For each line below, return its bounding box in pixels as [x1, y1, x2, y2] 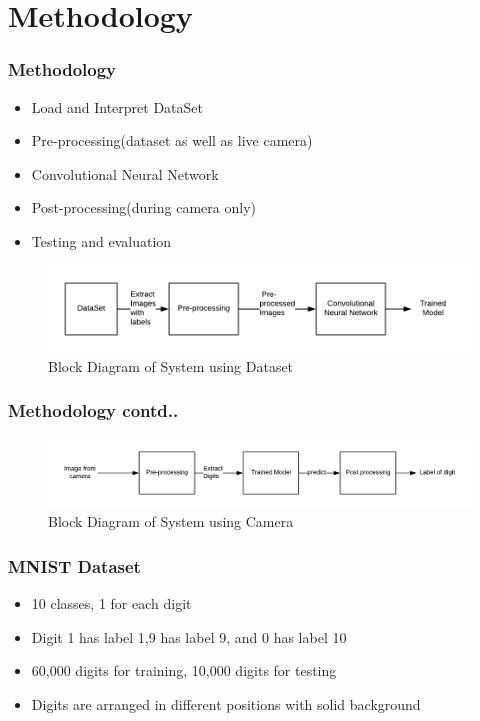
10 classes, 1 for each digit [31, 593, 192, 614]
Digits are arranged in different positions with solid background [31, 693, 421, 714]
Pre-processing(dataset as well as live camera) [31, 130, 313, 151]
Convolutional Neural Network [31, 163, 219, 184]
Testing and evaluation [31, 230, 172, 251]
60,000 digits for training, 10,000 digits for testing [31, 660, 337, 681]
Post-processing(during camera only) [31, 197, 256, 218]
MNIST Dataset [8, 553, 141, 578]
